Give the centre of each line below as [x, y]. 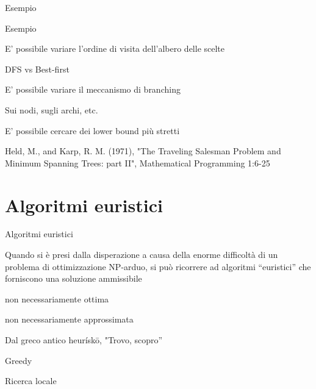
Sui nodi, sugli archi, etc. [52, 109]
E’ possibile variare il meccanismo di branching [93, 89]
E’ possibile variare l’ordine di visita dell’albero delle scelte [115, 48]
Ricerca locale [31, 381]
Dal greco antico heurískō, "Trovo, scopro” [84, 340]
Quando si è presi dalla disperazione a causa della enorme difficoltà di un [142, 255]
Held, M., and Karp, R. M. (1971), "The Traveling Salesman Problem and [143, 151]
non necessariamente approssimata [69, 319]
